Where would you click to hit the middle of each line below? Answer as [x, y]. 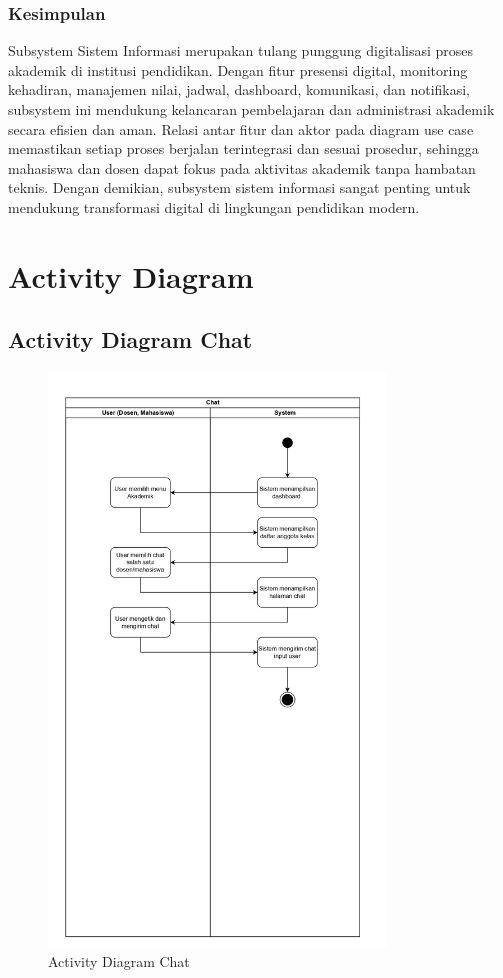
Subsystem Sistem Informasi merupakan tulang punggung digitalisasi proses [241, 50]
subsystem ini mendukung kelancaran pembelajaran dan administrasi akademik [251, 109]
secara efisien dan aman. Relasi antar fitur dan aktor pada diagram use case [241, 128]
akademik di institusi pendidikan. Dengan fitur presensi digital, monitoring [238, 69]
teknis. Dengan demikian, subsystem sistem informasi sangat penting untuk [239, 187]
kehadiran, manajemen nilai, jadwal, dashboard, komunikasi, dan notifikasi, [239, 89]
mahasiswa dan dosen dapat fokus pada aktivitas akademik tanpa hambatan [242, 167]
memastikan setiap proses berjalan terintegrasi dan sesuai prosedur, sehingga [243, 148]
